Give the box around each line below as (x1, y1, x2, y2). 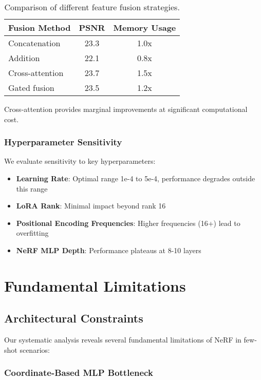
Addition (8, 52, 40, 64)
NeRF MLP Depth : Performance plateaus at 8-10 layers (16, 244, 201, 255)
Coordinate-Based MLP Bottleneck (4, 366, 153, 379)
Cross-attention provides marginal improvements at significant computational (4, 104, 248, 114)
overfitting (16, 227, 49, 238)
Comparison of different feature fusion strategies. (4, 1, 180, 13)
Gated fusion (8, 82, 54, 93)
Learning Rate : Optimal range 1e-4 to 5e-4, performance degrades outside (16, 173, 255, 183)
